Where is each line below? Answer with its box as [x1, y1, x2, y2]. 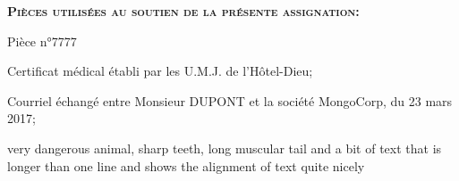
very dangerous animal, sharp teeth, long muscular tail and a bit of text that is [7, 138, 442, 157]
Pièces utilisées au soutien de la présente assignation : [7, 2, 360, 20]
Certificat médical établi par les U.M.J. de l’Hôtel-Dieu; [7, 62, 313, 80]
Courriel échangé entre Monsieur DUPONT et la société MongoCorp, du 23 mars [7, 91, 453, 110]
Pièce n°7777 [7, 31, 77, 50]
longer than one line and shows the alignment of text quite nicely [7, 156, 365, 175]
